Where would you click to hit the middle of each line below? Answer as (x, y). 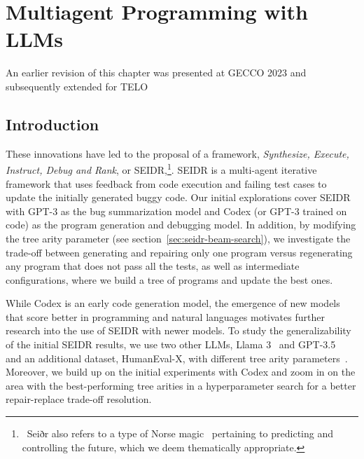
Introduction (52, 124)
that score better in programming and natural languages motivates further (165, 316)
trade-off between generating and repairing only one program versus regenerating (179, 252)
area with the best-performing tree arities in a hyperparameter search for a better (181, 385)
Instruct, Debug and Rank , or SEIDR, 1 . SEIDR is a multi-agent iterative (161, 169)
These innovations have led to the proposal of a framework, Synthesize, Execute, (177, 153)
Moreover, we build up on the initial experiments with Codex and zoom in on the (181, 372)
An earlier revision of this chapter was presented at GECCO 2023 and (156, 73)
